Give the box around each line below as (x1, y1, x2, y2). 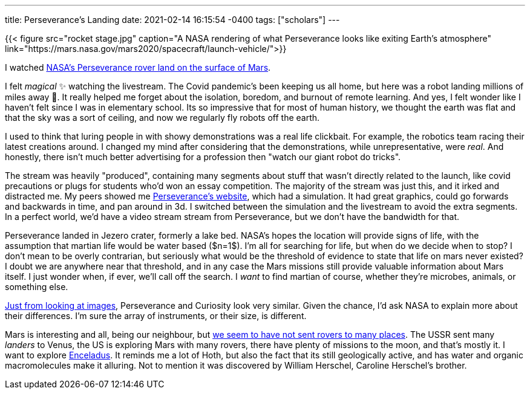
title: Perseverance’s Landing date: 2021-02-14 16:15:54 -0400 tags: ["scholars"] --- (5, 15, 340, 25)
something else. (5, 282, 68, 292)
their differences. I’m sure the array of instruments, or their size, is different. (5, 311, 307, 321)
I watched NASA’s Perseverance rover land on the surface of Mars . (5, 62, 271, 73)
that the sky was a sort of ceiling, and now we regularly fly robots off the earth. (5, 112, 320, 123)
